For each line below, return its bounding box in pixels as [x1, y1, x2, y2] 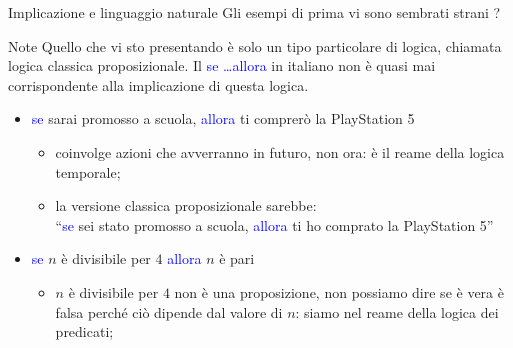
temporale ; [55, 161, 121, 182]
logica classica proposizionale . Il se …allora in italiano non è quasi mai [8, 55, 436, 76]
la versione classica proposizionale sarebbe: [55, 195, 317, 216]
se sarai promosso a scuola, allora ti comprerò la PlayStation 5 [31, 108, 415, 129]
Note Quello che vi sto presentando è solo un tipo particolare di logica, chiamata [8, 35, 502, 56]
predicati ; [55, 321, 114, 342]
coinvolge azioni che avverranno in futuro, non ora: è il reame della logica [55, 141, 505, 162]
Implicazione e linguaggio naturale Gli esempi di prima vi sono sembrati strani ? [8, 2, 501, 22]
